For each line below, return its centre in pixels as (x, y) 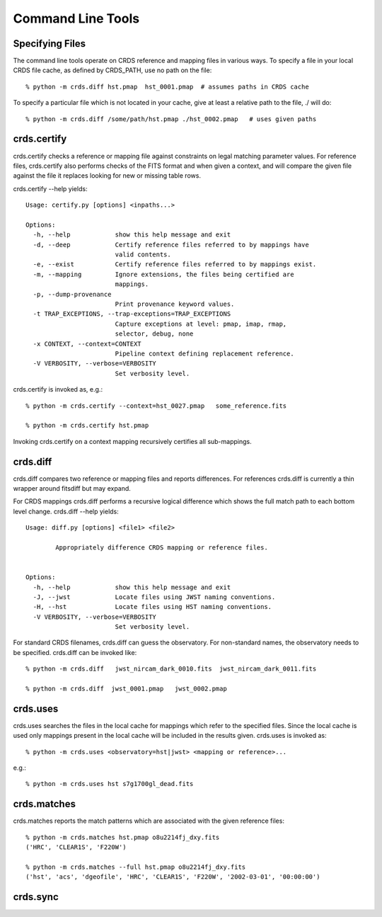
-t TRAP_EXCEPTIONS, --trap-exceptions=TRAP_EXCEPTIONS (132, 314)
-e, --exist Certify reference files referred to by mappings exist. (175, 264)
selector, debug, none (154, 334)
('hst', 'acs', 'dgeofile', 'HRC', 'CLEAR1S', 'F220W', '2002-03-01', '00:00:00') (173, 877)
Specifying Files (50, 44)
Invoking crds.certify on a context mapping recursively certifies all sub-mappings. (132, 441)
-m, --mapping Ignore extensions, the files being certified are (163, 274)
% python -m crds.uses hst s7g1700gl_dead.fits (110, 784)
